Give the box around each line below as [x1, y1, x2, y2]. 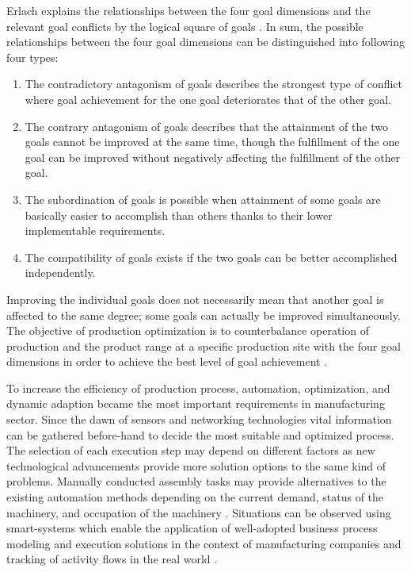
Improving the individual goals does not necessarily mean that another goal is [6, 290, 384, 307]
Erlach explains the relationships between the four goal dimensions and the [6, 2, 371, 18]
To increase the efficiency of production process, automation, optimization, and [6, 379, 390, 396]
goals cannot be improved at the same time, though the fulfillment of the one [25, 133, 400, 150]
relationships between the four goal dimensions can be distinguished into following [6, 33, 405, 50]
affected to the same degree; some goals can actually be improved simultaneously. [6, 306, 401, 323]
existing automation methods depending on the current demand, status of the [6, 489, 384, 505]
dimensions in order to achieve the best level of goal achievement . [6, 353, 328, 370]
